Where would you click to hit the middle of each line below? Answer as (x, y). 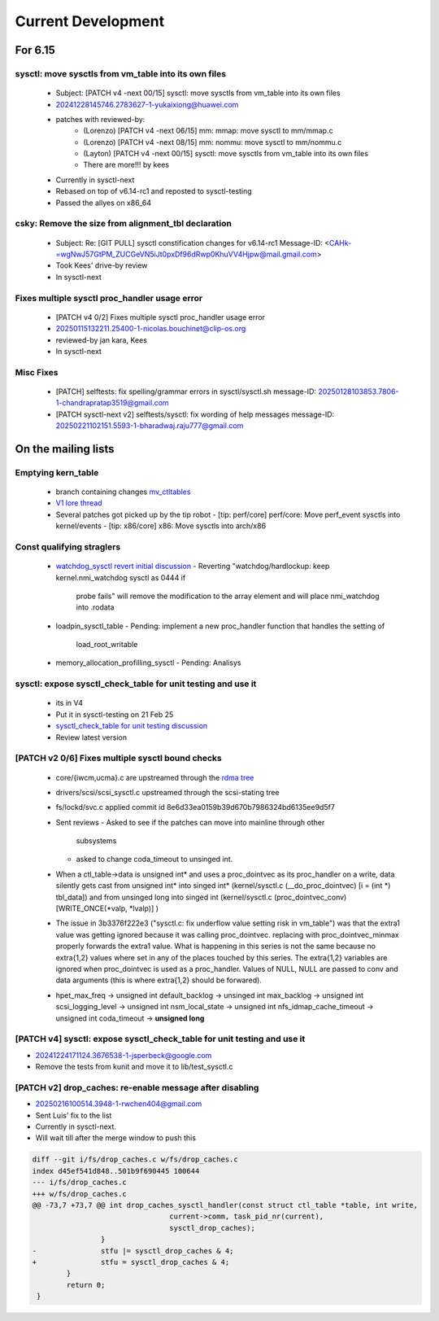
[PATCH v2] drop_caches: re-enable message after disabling (137, 1087)
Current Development (90, 21)
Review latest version (91, 737)
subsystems (96, 841)
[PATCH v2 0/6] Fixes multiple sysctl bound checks (119, 759)
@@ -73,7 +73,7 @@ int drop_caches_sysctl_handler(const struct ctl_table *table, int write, (225, 1205)
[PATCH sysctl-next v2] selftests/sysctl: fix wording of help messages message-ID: (195, 414)
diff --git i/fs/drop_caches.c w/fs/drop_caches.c (135, 1159)
